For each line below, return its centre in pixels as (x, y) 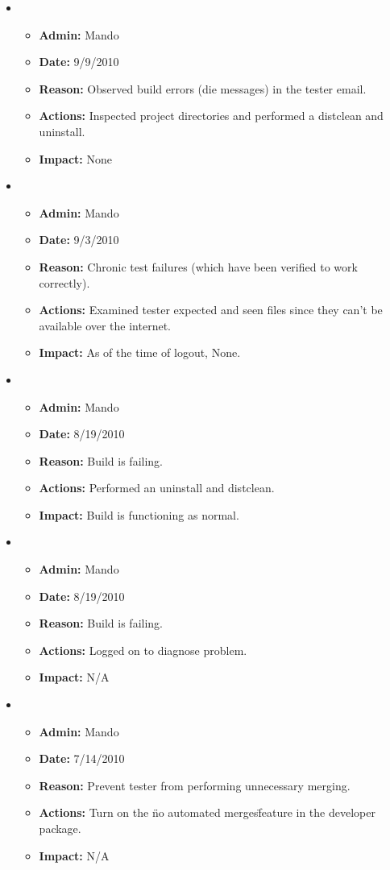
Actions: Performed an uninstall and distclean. (157, 488)
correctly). (64, 282)
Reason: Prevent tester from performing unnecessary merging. (195, 785)
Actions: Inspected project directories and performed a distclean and (211, 116)
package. (60, 828)
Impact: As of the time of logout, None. (140, 352)
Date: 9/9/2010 (79, 62)
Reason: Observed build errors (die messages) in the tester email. (203, 88)
